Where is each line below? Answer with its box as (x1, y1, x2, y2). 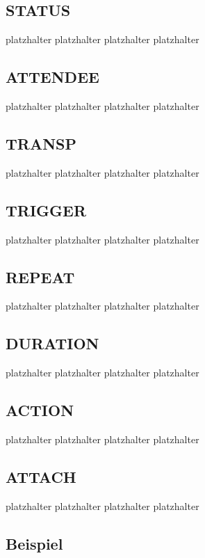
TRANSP (6, 132, 76, 154)
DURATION (6, 333, 99, 354)
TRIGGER (6, 199, 87, 221)
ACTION (6, 399, 74, 421)
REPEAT (6, 266, 75, 287)
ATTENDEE (6, 66, 99, 88)
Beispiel (6, 532, 63, 554)
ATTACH (6, 465, 76, 487)
